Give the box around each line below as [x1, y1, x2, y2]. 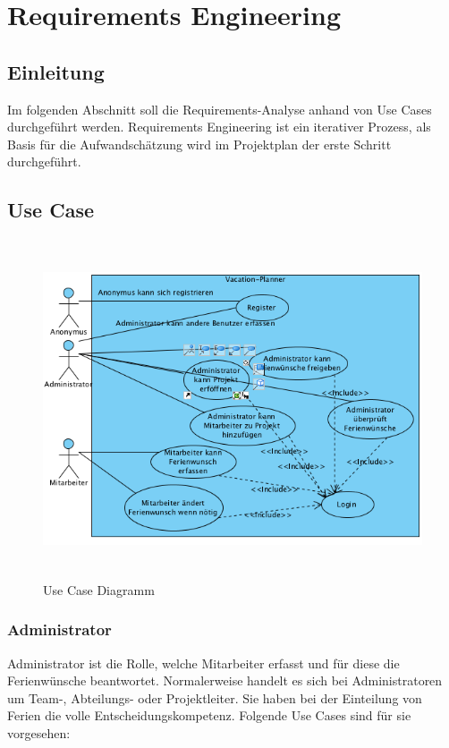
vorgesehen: [7, 723, 71, 742]
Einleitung [7, 57, 105, 85]
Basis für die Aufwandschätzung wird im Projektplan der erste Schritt [7, 134, 392, 153]
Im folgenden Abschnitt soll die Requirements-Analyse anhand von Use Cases [7, 99, 432, 118]
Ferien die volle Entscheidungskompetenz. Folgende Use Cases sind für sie [7, 706, 411, 725]
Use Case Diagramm [43, 580, 155, 599]
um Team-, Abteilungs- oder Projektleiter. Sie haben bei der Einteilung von [7, 688, 422, 707]
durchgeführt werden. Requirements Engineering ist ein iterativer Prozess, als [7, 117, 431, 136]
